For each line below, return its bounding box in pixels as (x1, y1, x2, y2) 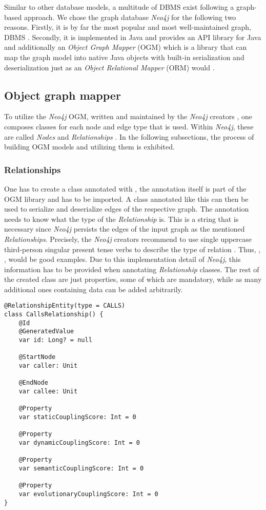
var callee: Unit (18, 388, 78, 395)
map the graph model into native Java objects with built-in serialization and (4, 51, 244, 62)
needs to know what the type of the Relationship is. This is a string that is (4, 213, 239, 224)
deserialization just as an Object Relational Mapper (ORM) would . (4, 62, 215, 72)
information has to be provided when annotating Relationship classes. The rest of (4, 263, 259, 274)
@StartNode (18, 353, 56, 361)
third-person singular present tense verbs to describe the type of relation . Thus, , (4, 243, 261, 254)
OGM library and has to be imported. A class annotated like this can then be (4, 193, 249, 204)
